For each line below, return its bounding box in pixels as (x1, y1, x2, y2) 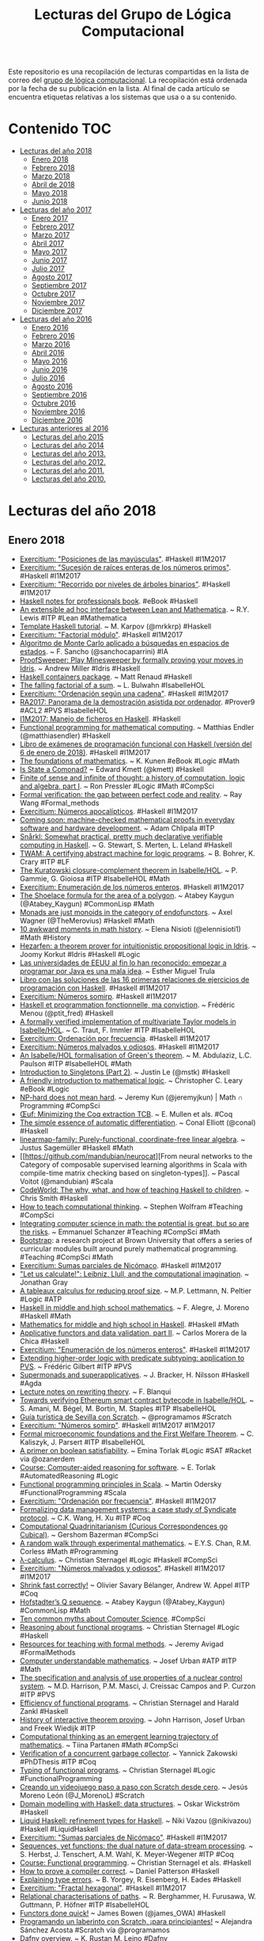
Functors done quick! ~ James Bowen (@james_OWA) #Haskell (19, 1909, 226, 1918)
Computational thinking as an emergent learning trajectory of (19, 1732, 219, 1742)
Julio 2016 (31, 374, 66, 383)
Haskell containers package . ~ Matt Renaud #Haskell (19, 672, 192, 682)
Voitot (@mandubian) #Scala (19, 1177, 113, 1187)
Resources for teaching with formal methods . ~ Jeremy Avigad (19, 1639, 224, 1649)
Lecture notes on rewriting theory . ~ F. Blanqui (19, 1387, 172, 1396)
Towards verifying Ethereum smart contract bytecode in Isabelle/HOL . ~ (19, 1396, 255, 1405)
